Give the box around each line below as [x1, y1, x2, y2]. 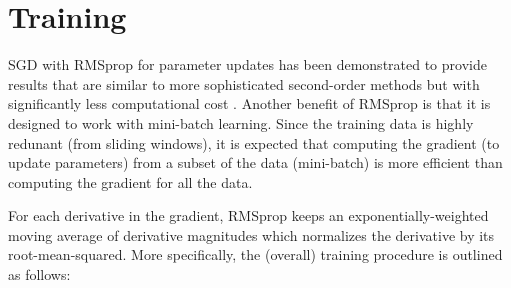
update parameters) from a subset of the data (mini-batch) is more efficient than [8, 152, 503, 173]
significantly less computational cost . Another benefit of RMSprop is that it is [8, 93, 491, 114]
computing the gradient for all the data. [8, 171, 253, 192]
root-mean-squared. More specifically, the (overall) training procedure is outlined [8, 244, 503, 265]
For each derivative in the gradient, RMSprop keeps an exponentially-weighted [8, 205, 489, 226]
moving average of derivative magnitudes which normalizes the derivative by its [8, 224, 495, 245]
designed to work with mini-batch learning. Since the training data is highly [8, 112, 474, 133]
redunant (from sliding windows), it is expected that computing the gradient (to [8, 132, 500, 153]
